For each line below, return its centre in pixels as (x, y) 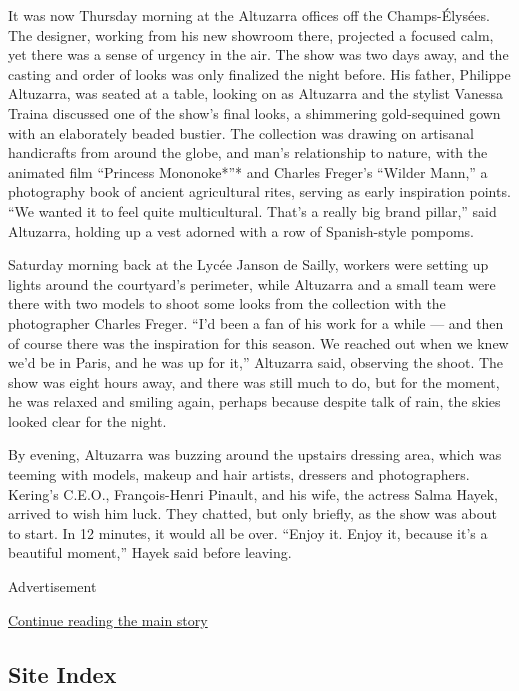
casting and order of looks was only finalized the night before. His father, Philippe (259, 73)
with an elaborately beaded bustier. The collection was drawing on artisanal (241, 132)
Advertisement (52, 586)
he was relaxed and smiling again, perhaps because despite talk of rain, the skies (254, 401)
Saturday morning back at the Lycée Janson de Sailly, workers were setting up (248, 264)
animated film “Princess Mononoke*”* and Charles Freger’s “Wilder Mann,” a (248, 171)
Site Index (62, 673)
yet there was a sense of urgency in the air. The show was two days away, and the (258, 54)
